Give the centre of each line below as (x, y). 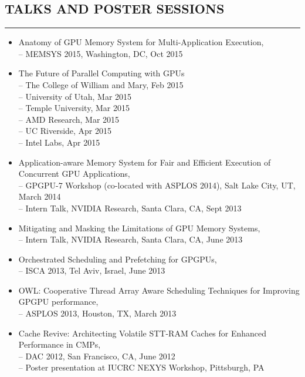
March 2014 (40, 196)
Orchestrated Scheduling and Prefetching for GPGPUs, (118, 259)
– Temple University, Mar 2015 (74, 108)
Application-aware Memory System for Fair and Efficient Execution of (145, 162)
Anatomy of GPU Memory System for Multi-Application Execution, (141, 42)
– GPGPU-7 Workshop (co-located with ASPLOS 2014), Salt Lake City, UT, (157, 185)
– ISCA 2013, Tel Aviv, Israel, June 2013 (92, 270)
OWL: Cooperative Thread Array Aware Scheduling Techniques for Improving (159, 290)
